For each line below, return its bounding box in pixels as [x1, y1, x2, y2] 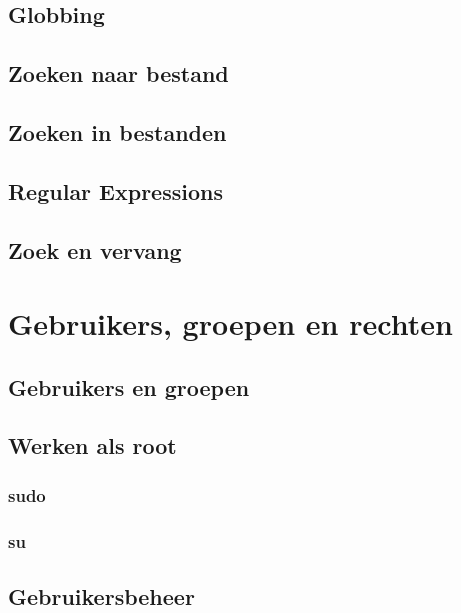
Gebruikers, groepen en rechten [8, 303, 453, 344]
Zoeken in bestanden [8, 116, 227, 147]
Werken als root [8, 430, 177, 461]
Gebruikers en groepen [8, 371, 250, 402]
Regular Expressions [8, 175, 223, 206]
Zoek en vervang [8, 234, 182, 265]
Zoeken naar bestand [8, 58, 229, 89]
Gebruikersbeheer [8, 580, 195, 611]
